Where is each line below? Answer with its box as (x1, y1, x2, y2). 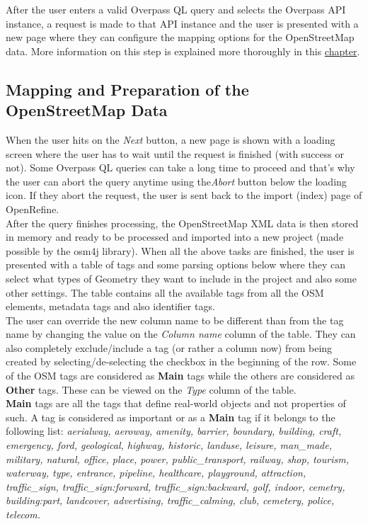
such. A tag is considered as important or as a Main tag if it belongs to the (6, 409, 335, 424)
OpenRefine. (6, 201, 59, 216)
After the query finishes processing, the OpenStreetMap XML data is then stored (6, 215, 359, 230)
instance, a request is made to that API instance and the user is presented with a (6, 16, 359, 30)
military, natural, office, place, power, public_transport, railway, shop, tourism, (6, 451, 349, 466)
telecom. (6, 507, 41, 521)
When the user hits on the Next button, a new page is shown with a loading (6, 132, 335, 147)
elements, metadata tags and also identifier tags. (6, 299, 215, 314)
